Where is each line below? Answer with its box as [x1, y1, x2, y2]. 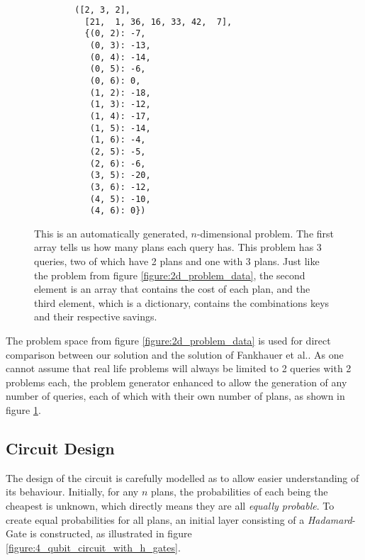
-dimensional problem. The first [196, 225, 335, 240]
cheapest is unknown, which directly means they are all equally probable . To [6, 498, 335, 513]
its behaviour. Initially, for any [6, 484, 139, 499]
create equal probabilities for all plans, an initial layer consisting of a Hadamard [6, 512, 352, 527]
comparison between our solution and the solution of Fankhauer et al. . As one [6, 347, 344, 362]
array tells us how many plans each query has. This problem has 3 [34, 240, 322, 254]
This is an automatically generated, [34, 225, 188, 240]
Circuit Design [6, 437, 115, 459]
